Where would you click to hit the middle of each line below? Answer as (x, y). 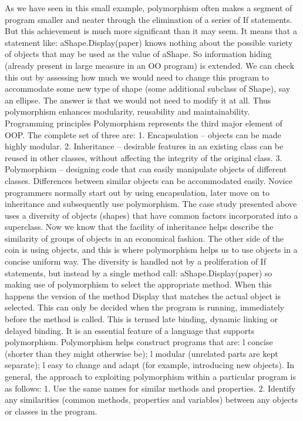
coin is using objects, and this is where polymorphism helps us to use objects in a (151, 250)
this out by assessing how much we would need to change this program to (137, 77)
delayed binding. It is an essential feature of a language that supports (130, 330)
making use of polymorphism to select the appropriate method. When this (138, 284)
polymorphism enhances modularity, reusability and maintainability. (127, 111)
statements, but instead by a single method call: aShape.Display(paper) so (139, 273)
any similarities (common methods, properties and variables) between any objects (151, 400)
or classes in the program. (51, 411)
